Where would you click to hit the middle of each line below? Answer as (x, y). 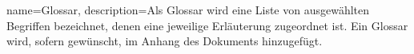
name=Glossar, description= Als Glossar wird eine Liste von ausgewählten (188, 10)
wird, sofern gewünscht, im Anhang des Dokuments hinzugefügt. (165, 41)
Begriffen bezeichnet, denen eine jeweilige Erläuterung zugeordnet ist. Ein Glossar (207, 25)
